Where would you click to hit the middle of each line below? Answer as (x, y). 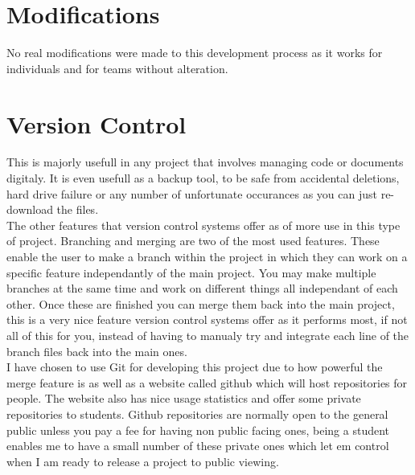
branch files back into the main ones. (97, 351)
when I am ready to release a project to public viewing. (143, 461)
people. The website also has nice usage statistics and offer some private (184, 398)
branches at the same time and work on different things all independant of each (202, 288)
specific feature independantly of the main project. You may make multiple (191, 272)
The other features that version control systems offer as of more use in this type (203, 225)
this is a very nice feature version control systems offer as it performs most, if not (207, 319)
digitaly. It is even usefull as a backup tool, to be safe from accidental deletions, (203, 178)
